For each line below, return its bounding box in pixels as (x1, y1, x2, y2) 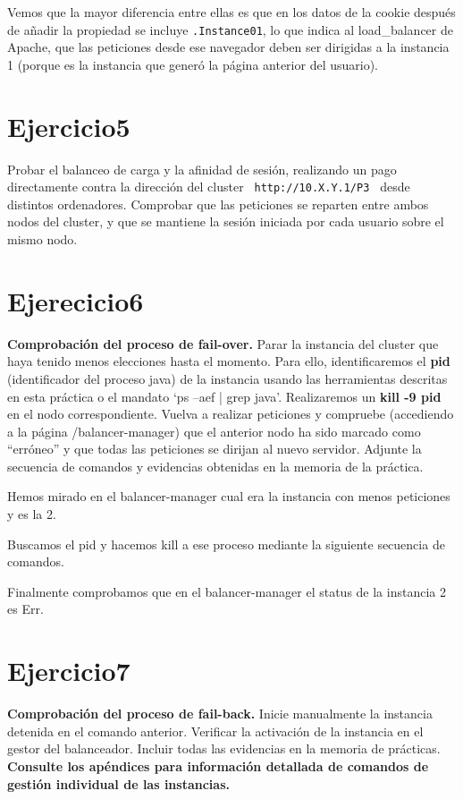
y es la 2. (7, 505, 56, 523)
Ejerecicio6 (7, 282, 144, 319)
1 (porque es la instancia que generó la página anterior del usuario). (7, 55, 379, 73)
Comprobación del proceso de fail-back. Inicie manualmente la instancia (7, 704, 433, 723)
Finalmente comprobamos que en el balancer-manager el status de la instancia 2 (7, 582, 446, 600)
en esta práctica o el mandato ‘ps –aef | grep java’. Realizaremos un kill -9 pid (7, 387, 442, 405)
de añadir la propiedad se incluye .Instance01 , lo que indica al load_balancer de (7, 20, 453, 38)
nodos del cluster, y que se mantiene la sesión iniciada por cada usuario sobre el (7, 212, 444, 231)
